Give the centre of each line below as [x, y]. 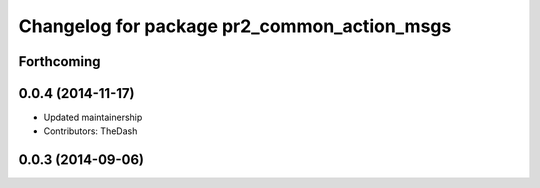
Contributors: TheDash [90, 131]
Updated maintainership [93, 117]
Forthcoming [59, 61]
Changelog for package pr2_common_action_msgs [235, 26]
